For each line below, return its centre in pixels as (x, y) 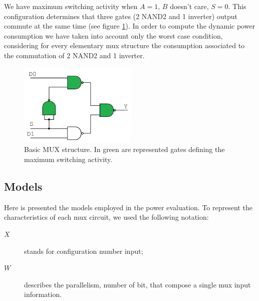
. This (237, 6)
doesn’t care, (189, 6)
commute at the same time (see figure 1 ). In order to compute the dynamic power (130, 26)
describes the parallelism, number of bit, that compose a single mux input (138, 284)
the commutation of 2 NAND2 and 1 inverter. (74, 55)
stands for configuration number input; (84, 251)
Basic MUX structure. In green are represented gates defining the (124, 149)
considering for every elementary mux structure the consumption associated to (124, 45)
